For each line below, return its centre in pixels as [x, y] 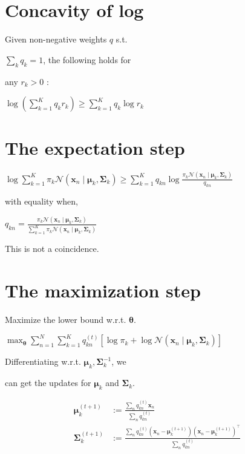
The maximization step [103, 290]
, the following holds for [87, 59]
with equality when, [41, 201]
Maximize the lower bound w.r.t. [66, 319]
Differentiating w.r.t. [43, 361]
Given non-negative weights [56, 39]
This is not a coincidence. [52, 249]
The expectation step [95, 148]
